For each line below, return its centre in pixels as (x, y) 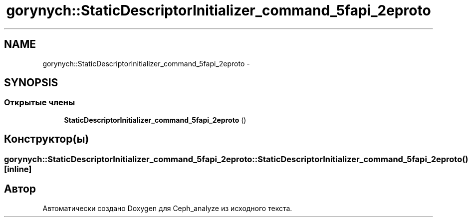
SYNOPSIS (31, 83)
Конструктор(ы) (47, 139)
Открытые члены (40, 103)
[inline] (18, 169)
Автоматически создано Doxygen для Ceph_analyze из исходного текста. (167, 208)
